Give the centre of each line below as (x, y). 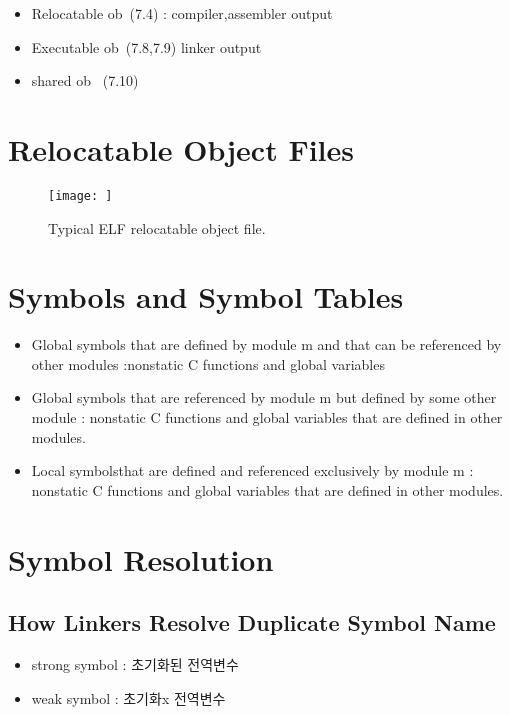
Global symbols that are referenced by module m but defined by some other (264, 397)
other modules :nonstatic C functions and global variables (208, 363)
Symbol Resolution (141, 558)
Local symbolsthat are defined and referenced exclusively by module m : (252, 470)
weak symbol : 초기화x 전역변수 (128, 697)
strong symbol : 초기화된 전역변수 (135, 664)
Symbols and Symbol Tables (206, 296)
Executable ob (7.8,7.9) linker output (146, 46)
